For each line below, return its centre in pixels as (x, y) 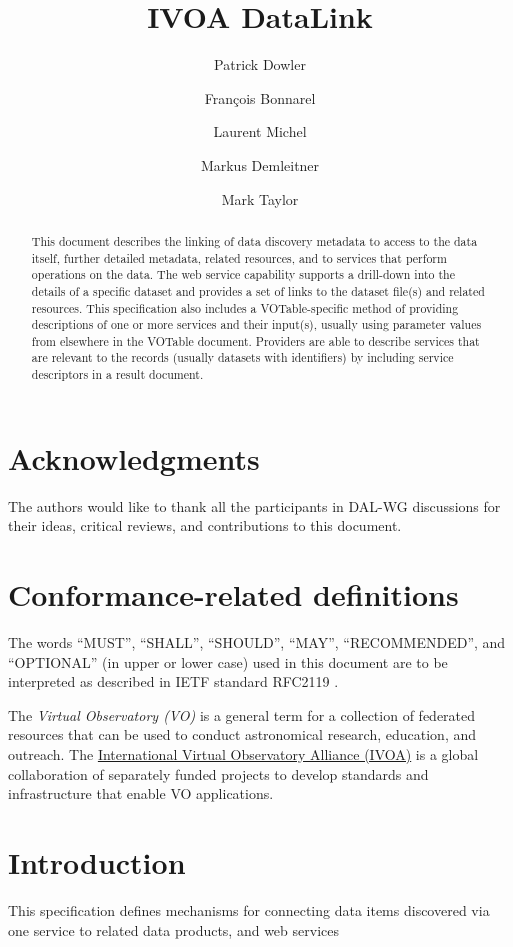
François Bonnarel (260, 97)
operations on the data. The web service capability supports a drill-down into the (243, 274)
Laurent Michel (260, 131)
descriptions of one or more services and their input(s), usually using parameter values (256, 324)
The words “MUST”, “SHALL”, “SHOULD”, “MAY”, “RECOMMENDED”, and (257, 642)
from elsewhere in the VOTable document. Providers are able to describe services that (255, 340)
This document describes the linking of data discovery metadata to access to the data (254, 240)
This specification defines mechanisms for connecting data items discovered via (249, 909)
